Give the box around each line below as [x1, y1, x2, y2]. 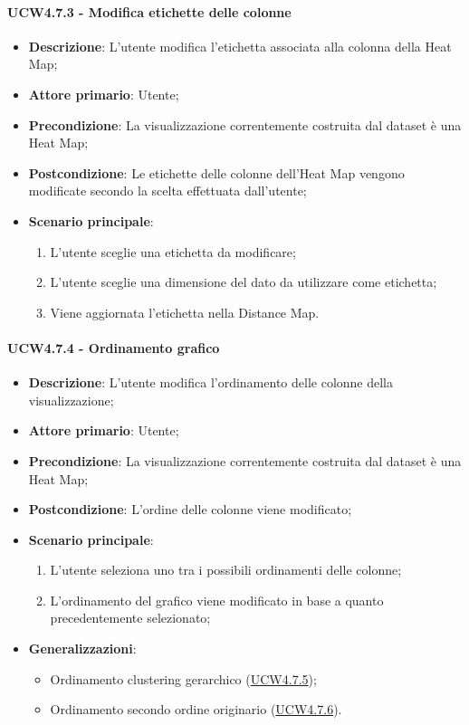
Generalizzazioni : [28, 639, 137, 658]
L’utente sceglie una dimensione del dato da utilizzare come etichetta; [50, 272, 437, 291]
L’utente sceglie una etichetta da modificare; [50, 242, 296, 261]
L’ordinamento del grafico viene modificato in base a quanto [50, 590, 384, 609]
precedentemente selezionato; [50, 608, 211, 627]
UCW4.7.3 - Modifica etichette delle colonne [7, 2, 292, 21]
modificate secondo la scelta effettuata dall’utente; [28, 181, 307, 200]
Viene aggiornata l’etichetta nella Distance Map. [50, 302, 320, 321]
